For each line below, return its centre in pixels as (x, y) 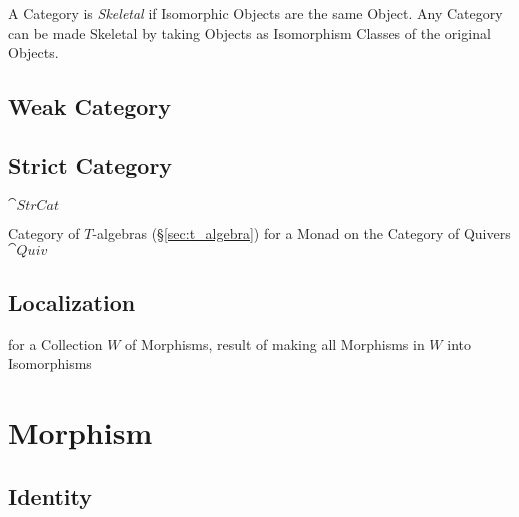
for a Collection (55, 343)
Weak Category (90, 106)
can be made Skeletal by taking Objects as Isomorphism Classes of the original (249, 32)
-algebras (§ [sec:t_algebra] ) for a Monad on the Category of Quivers (301, 232)
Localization (72, 301)
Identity (50, 495)
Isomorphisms (50, 363)
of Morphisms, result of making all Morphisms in (275, 343)
